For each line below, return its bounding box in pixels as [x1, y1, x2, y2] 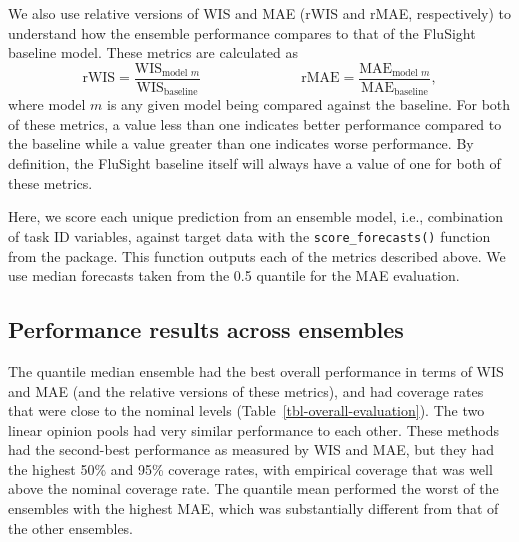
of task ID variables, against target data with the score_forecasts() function [8, 225, 491, 246]
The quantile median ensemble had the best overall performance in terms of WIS [8, 360, 504, 381]
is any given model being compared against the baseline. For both [107, 94, 511, 115]
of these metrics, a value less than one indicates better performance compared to [8, 113, 502, 134]
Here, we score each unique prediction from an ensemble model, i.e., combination [8, 206, 503, 227]
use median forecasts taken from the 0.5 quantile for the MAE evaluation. [8, 265, 460, 286]
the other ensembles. [8, 517, 134, 538]
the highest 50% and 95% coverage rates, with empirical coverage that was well [8, 458, 493, 479]
